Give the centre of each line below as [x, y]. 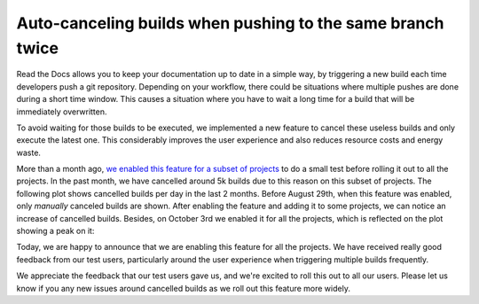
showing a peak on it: [55, 231]
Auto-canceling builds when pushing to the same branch [230, 23]
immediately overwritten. [62, 112]
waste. [29, 152]
